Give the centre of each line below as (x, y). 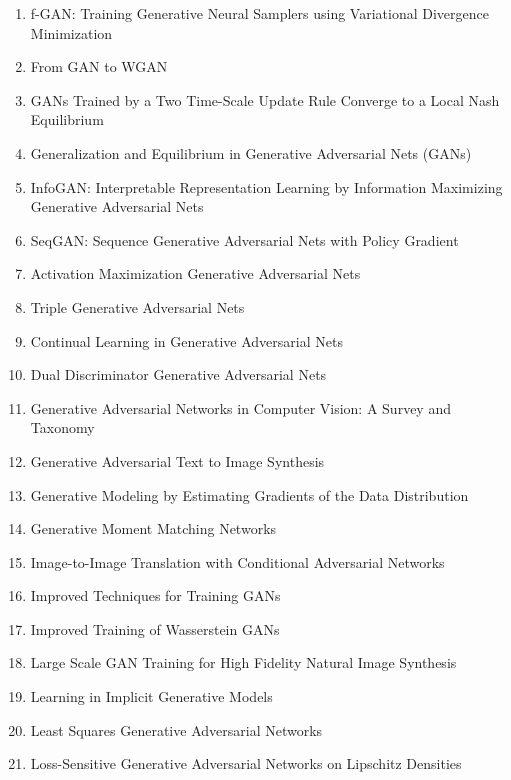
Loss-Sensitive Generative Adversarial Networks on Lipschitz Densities (246, 763)
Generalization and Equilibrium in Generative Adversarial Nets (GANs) (251, 152)
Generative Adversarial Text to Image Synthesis (177, 460)
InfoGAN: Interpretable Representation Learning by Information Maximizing (266, 186)
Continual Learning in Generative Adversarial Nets (186, 340)
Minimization (71, 32)
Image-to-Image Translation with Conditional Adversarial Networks (237, 561)
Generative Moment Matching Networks (153, 528)
